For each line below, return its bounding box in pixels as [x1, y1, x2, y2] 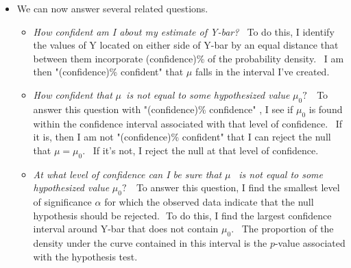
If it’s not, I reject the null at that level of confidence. [93, 143, 319, 157]
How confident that [33, 87, 112, 101]
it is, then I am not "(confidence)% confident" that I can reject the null [33, 130, 331, 144]
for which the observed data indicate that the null [104, 194, 314, 208]
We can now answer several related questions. [16, 1, 208, 15]
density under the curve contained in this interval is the [33, 235, 267, 249]
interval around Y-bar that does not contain [33, 221, 219, 236]
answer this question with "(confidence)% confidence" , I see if [33, 101, 293, 116]
